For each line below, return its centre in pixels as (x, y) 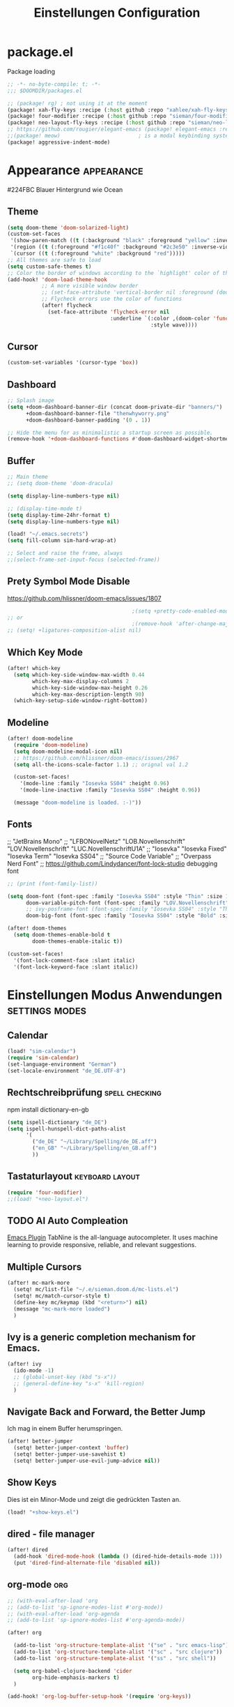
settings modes (47, 1009)
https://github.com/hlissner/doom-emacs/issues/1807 (84, 598)
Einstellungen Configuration (117, 13)
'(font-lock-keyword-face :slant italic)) (76, 967)
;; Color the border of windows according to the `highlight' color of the (119, 273)
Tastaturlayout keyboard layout (74, 1176)
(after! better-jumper (40, 1441)
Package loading (31, 71)
